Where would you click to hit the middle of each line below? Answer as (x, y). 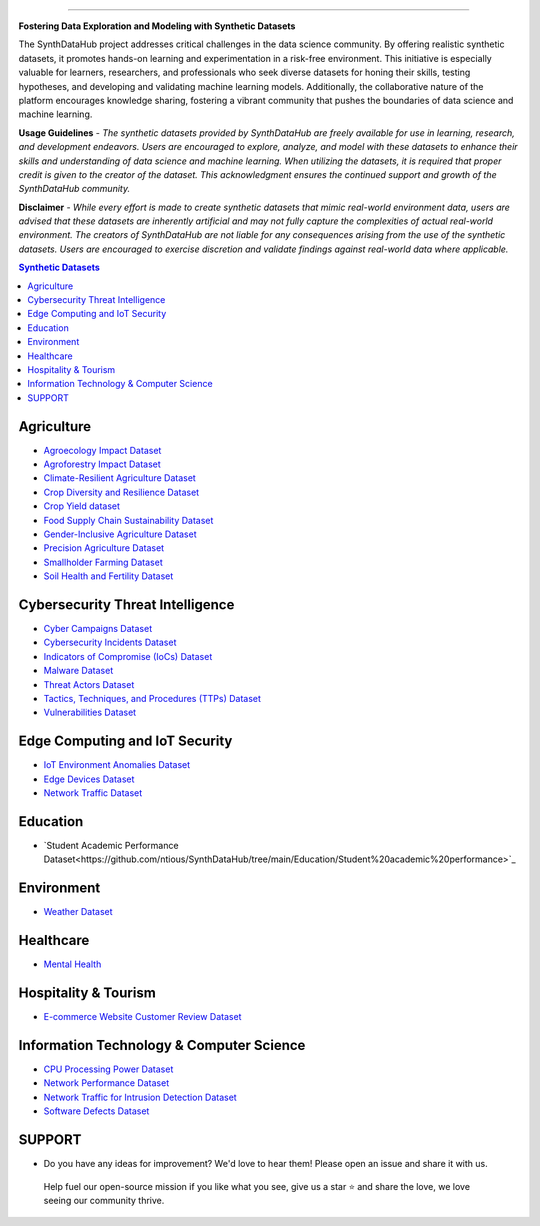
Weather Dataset (78, 912)
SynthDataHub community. (74, 189)
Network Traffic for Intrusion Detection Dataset (140, 1097)
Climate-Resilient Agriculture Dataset (120, 478)
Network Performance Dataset (106, 1083)
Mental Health (72, 964)
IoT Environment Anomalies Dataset (117, 765)
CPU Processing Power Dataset (108, 1069)
